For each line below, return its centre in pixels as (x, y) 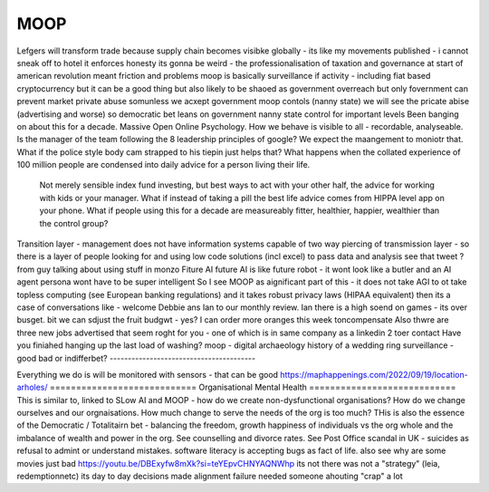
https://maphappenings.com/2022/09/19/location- (374, 374)
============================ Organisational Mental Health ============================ (253, 387)
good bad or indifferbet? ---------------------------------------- (136, 358)
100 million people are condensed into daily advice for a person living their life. (163, 165)
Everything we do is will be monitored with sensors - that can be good (148, 374)
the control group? (74, 223)
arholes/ (33, 387)
